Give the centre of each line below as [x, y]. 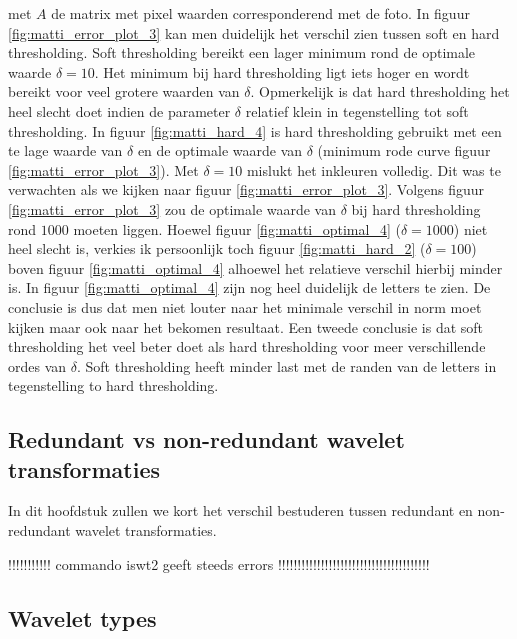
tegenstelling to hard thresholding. [113, 385]
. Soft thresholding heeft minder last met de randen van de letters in [286, 365]
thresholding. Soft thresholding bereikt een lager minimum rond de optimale [242, 52]
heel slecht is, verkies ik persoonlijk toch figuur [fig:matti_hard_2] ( [217, 248]
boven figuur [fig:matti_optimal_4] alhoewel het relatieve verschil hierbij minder [255, 267]
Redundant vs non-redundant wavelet [206, 439]
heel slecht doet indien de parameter [119, 110]
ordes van [37, 365]
